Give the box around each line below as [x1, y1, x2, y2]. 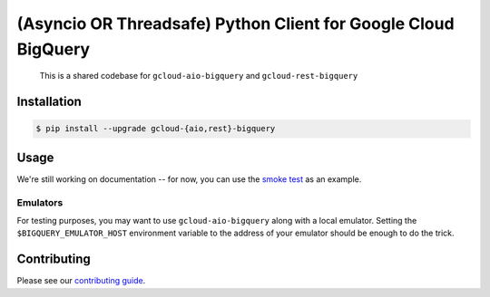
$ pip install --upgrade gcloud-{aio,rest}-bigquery [35, 123, 276, 134]
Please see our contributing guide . [16, 275, 146, 286]
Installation [16, 94, 82, 110]
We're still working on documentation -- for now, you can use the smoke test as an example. [16, 173, 362, 185]
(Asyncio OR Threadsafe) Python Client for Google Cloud [16, 14, 455, 34]
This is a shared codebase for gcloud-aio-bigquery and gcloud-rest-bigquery [39, 71, 358, 81]
